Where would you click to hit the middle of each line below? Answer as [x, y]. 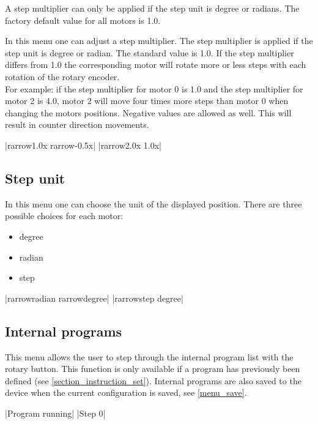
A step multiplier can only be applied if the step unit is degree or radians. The [152, 8]
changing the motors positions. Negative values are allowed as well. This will [148, 112]
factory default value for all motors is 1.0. [83, 20]
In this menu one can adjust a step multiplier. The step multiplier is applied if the [159, 41]
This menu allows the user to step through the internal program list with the [149, 356]
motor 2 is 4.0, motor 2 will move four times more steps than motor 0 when [147, 101]
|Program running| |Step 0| [55, 413]
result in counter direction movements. [77, 125]
